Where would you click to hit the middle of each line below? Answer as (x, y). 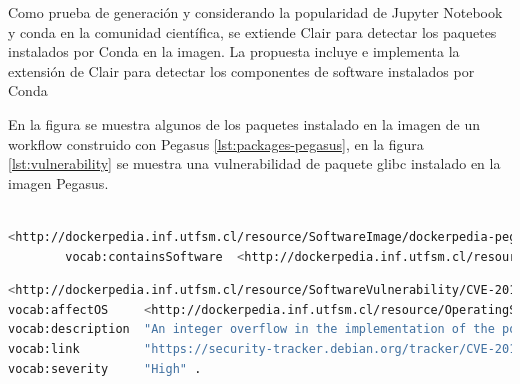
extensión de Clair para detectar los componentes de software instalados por (241, 70)
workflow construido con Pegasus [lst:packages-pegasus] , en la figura (216, 143)
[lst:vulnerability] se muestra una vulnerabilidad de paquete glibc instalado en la (254, 163)
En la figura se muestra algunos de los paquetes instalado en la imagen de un (244, 123)
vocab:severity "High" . (105, 368)
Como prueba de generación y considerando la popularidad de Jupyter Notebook (255, 12)
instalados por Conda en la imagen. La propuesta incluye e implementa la (234, 51)
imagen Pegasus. (58, 182)
